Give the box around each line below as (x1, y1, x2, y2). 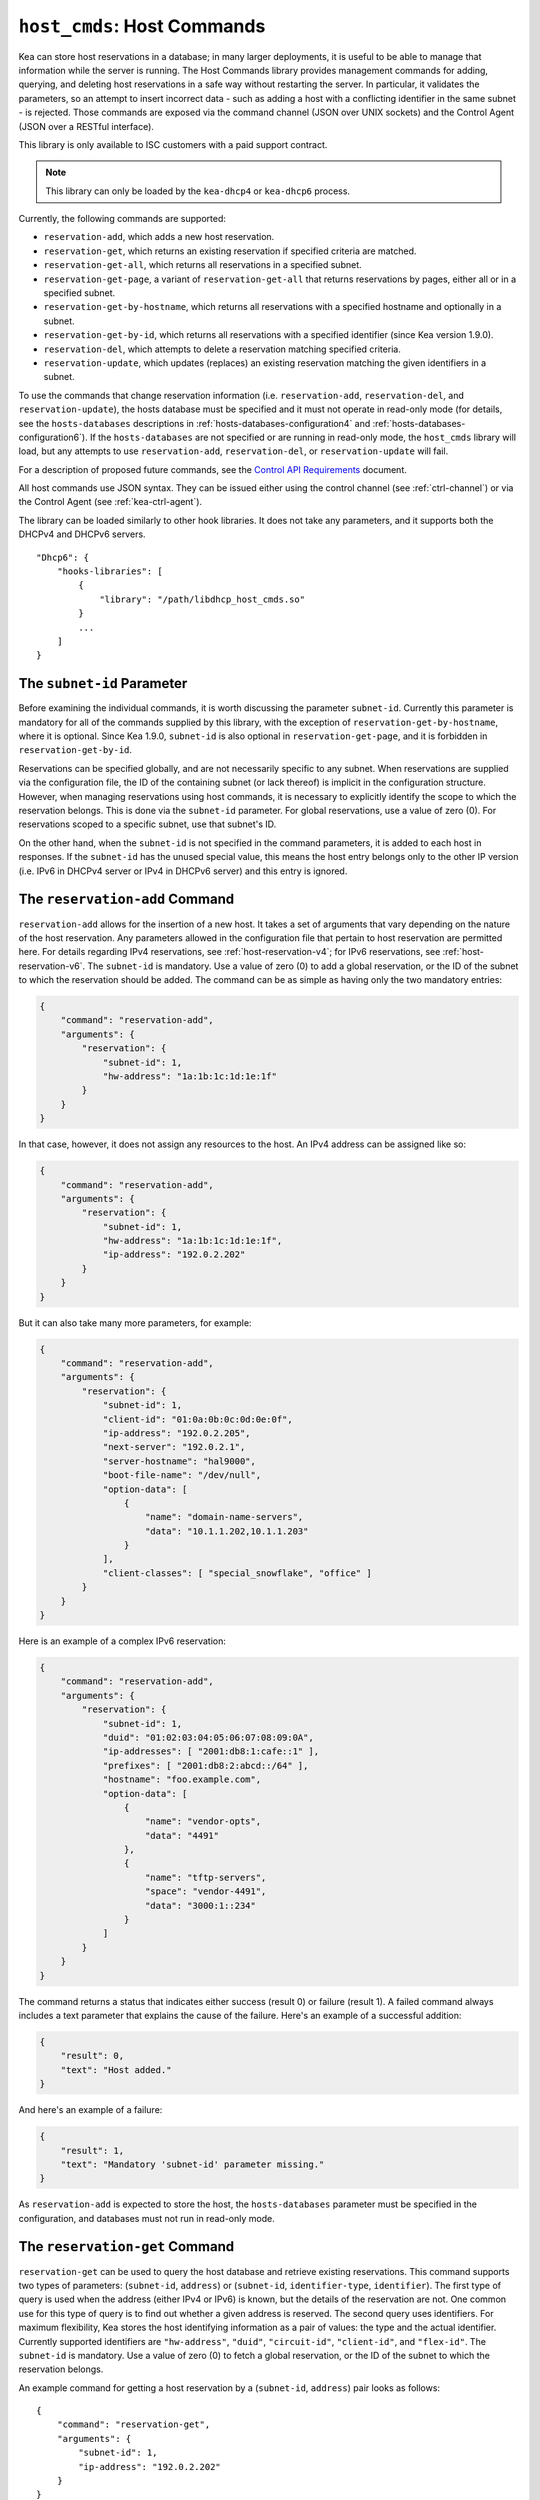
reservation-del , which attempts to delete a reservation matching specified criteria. (43, 343, 402, 355)
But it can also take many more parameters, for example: (18, 1316, 252, 1329)
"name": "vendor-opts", (145, 1816, 262, 1827)
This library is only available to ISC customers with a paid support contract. (18, 138, 328, 150)
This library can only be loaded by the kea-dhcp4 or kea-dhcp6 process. (45, 185, 350, 197)
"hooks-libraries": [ (56, 566, 164, 577)
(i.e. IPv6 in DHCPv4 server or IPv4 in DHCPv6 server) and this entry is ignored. (18, 865, 348, 877)
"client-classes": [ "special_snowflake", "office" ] (102, 1567, 372, 1579)
